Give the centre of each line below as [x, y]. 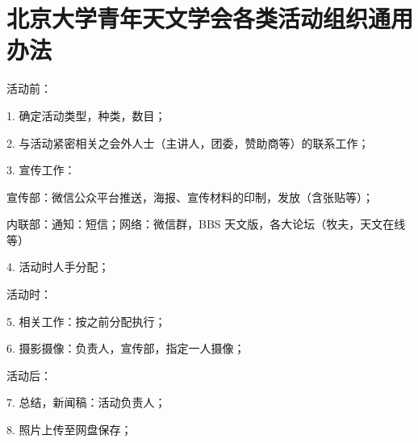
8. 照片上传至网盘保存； [69, 430]
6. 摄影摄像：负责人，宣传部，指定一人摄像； [126, 348]
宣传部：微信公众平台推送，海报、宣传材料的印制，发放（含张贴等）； [190, 196]
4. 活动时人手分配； [58, 267]
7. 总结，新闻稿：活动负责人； [86, 402]
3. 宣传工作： [41, 170]
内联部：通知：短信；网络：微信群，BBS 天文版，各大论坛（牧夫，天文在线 [206, 224]
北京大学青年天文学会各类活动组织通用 [210, 18]
